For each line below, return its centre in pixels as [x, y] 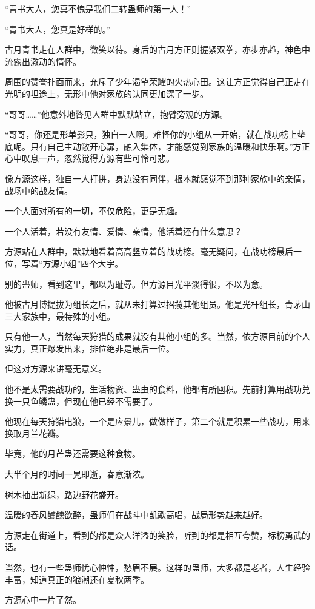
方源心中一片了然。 [43, 600]
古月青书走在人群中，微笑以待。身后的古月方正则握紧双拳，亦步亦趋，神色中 [157, 49]
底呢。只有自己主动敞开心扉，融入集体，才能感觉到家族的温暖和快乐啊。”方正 [157, 146]
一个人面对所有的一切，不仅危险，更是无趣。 [94, 211]
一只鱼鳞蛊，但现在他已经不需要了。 [85, 401]
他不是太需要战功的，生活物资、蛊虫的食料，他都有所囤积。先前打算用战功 [153, 389]
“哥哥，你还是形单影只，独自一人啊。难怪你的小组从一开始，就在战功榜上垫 [155, 134]
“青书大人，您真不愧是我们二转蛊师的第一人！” [98, 8]
